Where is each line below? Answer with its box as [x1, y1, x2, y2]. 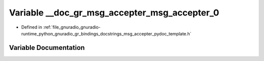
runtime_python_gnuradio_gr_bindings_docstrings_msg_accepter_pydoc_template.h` [21, 30, 192, 36]
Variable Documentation [9, 44, 85, 52]
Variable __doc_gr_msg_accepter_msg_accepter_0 [9, 7, 220, 18]
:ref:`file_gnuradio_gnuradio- [43, 24, 101, 30]
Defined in [21, 24, 43, 30]
